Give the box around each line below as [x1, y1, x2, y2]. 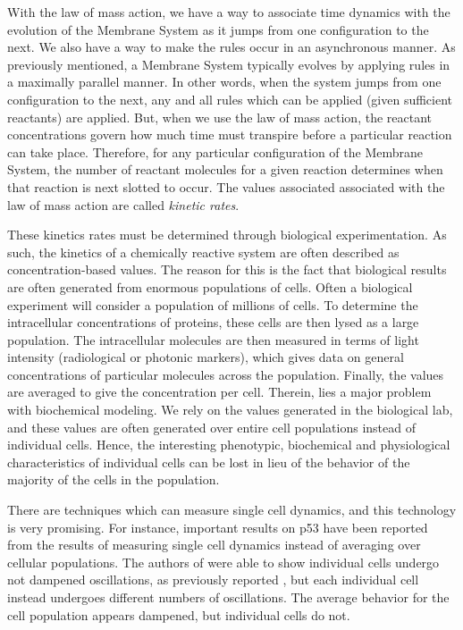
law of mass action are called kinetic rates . [7, 195, 240, 214]
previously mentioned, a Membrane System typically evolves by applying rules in [7, 55, 450, 73]
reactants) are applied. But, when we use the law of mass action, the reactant [7, 107, 433, 126]
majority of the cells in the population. [7, 470, 220, 489]
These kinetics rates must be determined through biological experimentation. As [7, 225, 447, 244]
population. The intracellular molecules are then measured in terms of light [7, 330, 419, 349]
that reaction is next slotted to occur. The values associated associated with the [7, 177, 445, 196]
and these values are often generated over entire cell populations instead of [7, 417, 417, 436]
